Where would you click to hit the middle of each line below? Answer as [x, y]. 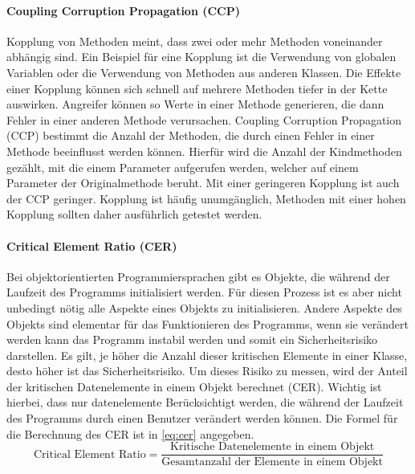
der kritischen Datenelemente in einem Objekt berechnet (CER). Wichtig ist [194, 386]
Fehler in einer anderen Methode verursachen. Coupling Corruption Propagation [204, 119]
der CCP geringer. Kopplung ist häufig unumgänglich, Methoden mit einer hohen [206, 198]
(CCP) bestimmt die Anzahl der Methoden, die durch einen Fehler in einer [191, 135]
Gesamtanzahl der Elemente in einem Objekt [272, 462]
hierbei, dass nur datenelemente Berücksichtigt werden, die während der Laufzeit [205, 402]
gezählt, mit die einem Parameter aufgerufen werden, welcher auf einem [183, 167]
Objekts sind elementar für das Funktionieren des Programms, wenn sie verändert [207, 323]
